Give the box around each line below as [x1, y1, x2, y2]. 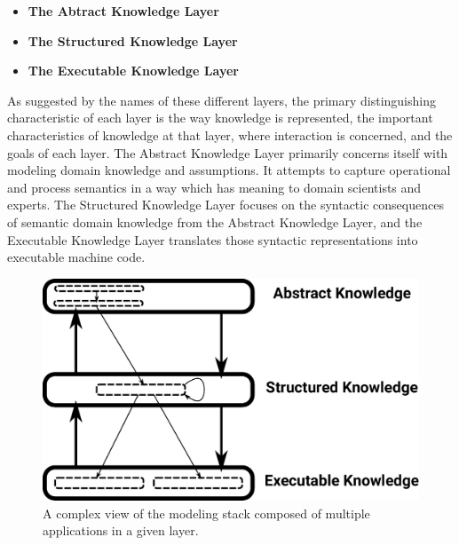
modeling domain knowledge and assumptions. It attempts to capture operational [7, 161, 451, 179]
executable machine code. [7, 248, 146, 266]
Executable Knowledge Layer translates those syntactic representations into [7, 230, 418, 249]
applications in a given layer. [43, 521, 199, 540]
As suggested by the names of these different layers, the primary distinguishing [7, 91, 436, 109]
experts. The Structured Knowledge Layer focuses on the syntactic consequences [7, 195, 444, 214]
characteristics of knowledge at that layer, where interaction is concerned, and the [7, 125, 453, 144]
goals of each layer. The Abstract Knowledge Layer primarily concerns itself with [7, 143, 448, 162]
